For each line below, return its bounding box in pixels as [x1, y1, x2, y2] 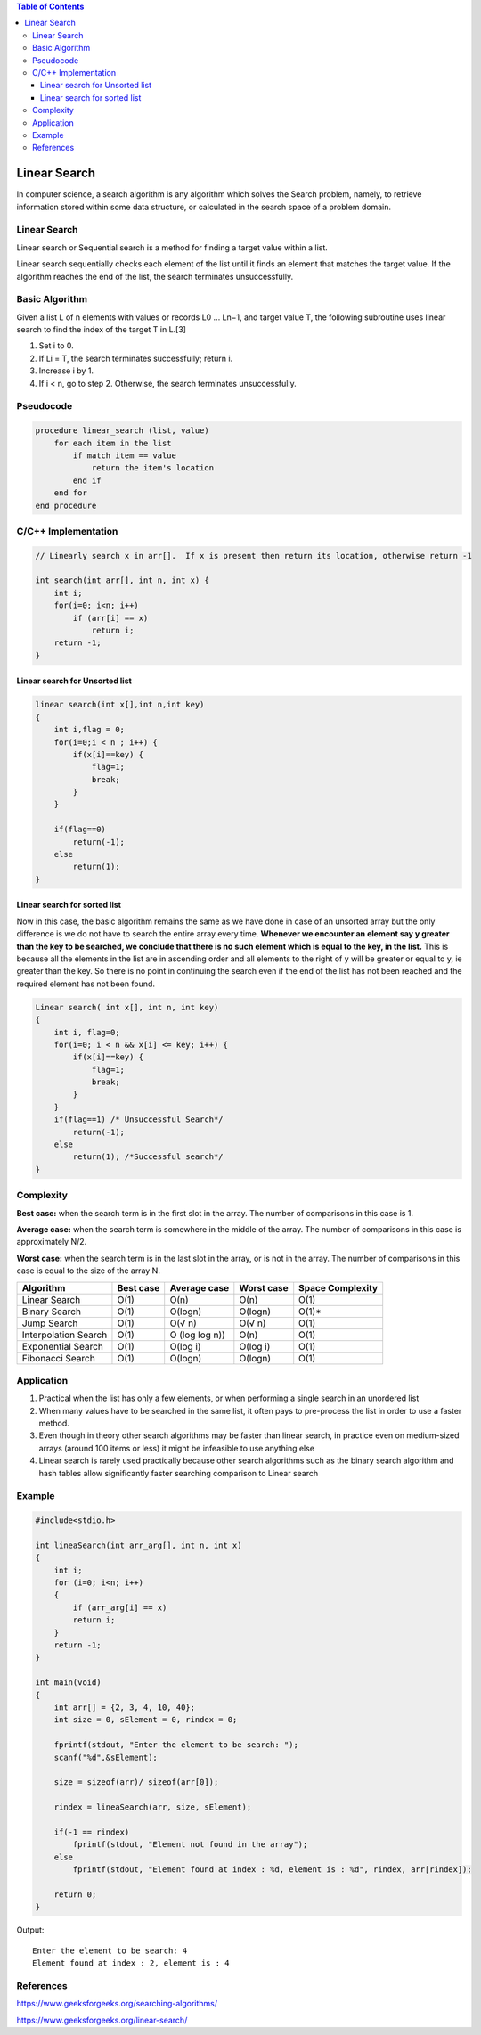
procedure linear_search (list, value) [35, 426, 209, 436]
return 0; [53, 1889, 97, 1900]
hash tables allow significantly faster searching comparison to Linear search [38, 1467, 319, 1478]
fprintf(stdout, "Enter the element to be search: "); [53, 1740, 298, 1750]
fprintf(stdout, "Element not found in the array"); [72, 1840, 308, 1850]
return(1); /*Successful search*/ [72, 1152, 224, 1162]
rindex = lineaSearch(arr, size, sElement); [53, 1802, 252, 1812]
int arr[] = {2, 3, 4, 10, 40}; [53, 1703, 196, 1712]
